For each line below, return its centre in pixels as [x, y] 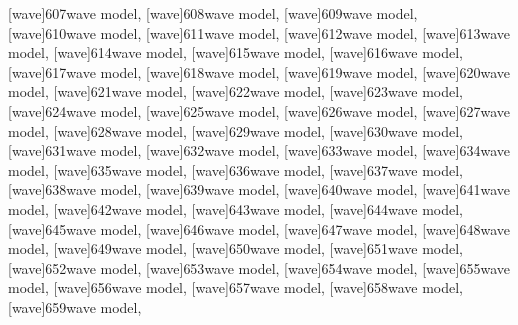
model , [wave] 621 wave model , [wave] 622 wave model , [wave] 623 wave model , [235, 91]
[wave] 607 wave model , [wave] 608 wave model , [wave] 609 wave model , [213, 13]
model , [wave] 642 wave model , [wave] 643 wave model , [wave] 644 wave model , [235, 208]
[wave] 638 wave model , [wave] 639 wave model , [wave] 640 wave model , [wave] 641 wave [259, 189]
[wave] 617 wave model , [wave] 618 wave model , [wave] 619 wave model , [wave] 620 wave [259, 71]
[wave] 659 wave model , [75, 306]
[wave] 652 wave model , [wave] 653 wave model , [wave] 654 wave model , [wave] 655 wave [259, 267]
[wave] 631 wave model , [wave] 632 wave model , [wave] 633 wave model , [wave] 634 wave [259, 150]
